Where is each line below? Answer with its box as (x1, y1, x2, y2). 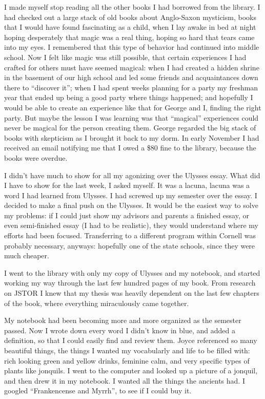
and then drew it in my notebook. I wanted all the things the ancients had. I (4, 375, 245, 386)
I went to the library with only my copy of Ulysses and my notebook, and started (4, 267, 260, 278)
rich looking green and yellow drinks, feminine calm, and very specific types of (4, 355, 250, 366)
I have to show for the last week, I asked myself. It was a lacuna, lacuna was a (4, 180, 250, 191)
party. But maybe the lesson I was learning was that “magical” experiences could (4, 112, 259, 123)
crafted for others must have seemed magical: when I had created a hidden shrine (4, 62, 259, 72)
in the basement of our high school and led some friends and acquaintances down (4, 72, 258, 83)
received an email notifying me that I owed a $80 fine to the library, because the (4, 142, 256, 153)
